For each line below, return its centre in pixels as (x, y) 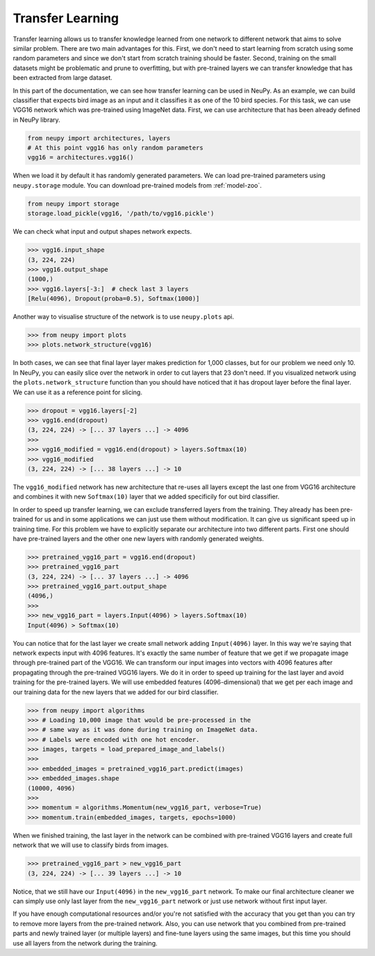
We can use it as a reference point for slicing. (77, 392)
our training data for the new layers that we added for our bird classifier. (116, 692)
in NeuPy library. (36, 120)
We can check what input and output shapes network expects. (102, 232)
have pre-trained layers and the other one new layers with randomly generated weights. (138, 538)
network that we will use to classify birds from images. (91, 845)
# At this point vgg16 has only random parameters (116, 148)
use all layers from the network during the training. (85, 943)
